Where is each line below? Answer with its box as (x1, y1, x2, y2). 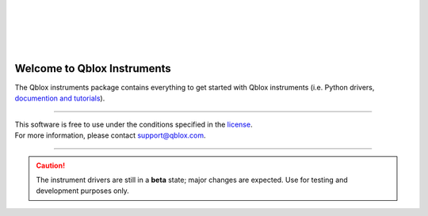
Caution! (36, 161, 66, 170)
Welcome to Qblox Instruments (14, 62, 172, 75)
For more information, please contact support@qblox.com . (14, 131, 206, 140)
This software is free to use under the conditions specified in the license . (14, 119, 253, 129)
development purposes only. (36, 186, 130, 195)
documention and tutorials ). (14, 93, 105, 103)
